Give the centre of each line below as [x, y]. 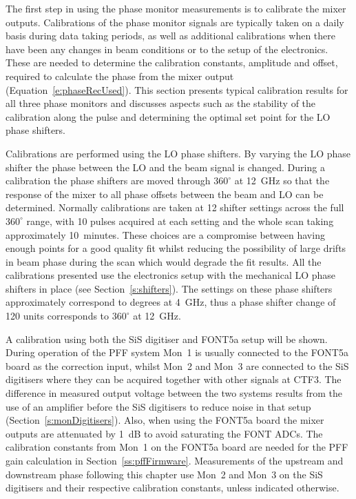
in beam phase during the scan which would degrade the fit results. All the [164, 261]
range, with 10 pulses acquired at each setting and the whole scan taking [180, 221]
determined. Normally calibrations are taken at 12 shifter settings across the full [175, 207]
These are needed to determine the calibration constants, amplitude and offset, [172, 62]
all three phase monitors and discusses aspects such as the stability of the [161, 103]
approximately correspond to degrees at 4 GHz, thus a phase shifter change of [171, 302]
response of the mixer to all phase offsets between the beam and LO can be [165, 194]
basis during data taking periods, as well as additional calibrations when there [170, 36]
